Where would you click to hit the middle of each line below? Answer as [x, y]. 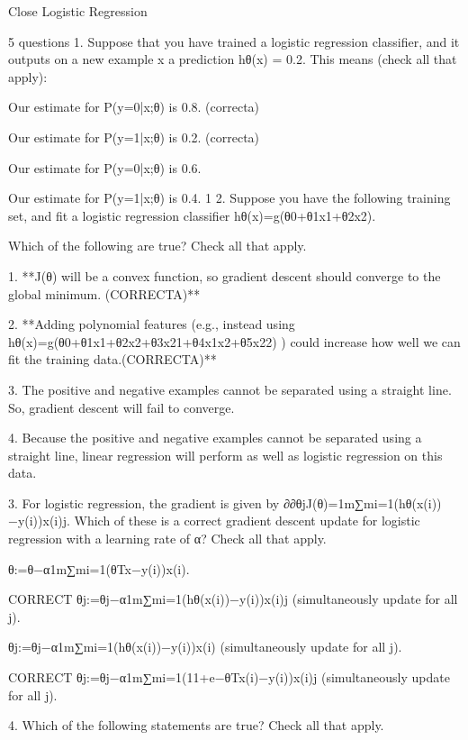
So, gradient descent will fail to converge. [121, 407]
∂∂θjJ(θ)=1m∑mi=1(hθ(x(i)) [362, 502]
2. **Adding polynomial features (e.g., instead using [152, 324]
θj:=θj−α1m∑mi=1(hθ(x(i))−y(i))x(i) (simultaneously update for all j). [205, 647]
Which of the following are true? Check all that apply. [157, 246]
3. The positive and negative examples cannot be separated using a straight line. [230, 389]
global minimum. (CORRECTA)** [104, 293]
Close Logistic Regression [78, 11]
